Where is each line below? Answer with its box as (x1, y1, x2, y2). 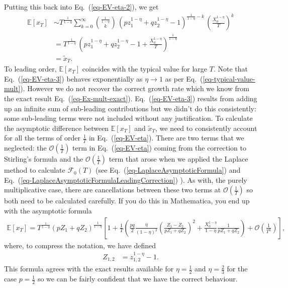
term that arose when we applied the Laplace (109, 154, 248, 164)
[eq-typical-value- (203, 73, 255, 84)
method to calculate (4, 165, 65, 175)
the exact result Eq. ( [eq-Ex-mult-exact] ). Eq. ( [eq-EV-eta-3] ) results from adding (4, 93, 257, 103)
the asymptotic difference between (4, 122, 109, 133)
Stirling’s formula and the (4, 154, 83, 164)
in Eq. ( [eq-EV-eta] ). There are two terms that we (88, 132, 244, 143)
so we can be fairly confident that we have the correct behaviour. (37, 273, 238, 284)
